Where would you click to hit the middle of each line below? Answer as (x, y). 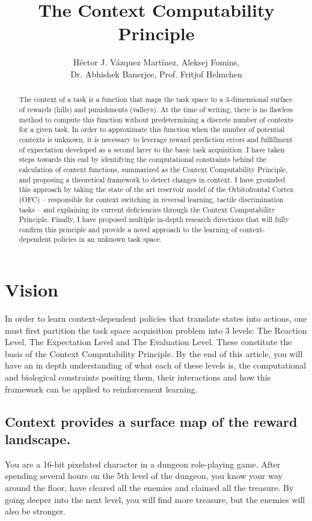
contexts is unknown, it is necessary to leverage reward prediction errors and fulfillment (156, 139)
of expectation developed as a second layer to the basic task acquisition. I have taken (152, 149)
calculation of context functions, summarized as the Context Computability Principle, (153, 169)
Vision (32, 290)
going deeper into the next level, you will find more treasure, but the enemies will (155, 499)
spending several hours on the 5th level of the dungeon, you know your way (144, 476)
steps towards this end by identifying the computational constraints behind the (142, 159)
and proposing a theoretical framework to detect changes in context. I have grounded (152, 179)
